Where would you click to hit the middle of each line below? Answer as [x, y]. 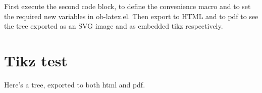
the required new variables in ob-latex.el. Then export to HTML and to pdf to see [131, 16]
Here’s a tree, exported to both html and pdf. [75, 84]
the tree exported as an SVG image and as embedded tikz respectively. [114, 26]
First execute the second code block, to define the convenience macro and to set [127, 6]
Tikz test [36, 60]
